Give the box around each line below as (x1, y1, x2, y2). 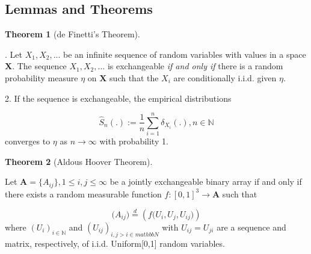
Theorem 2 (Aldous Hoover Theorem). (5, 155, 153, 167)
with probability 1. (99, 135, 168, 147)
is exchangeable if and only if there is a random (107, 60, 283, 72)
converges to (5, 135, 51, 147)
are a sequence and (217, 220, 286, 233)
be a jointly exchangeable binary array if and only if (109, 175, 302, 188)
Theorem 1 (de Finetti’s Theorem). (5, 28, 140, 40)
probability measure (5, 71, 78, 84)
